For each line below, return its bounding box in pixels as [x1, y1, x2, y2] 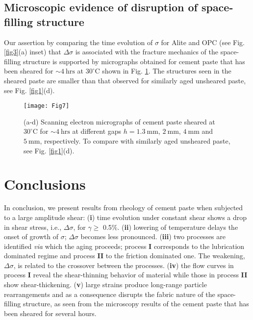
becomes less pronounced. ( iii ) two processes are [80, 231, 226, 242]
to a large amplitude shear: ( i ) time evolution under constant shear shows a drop [4, 212, 247, 222]
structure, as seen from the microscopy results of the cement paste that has [23, 298, 249, 309]
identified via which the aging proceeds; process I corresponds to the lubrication [4, 241, 245, 251]
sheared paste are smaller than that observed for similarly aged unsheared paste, [4, 75, 246, 85]
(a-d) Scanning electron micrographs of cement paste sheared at [24, 116, 215, 126]
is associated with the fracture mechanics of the [75, 47, 219, 57]
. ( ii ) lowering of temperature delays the [117, 222, 238, 232]
